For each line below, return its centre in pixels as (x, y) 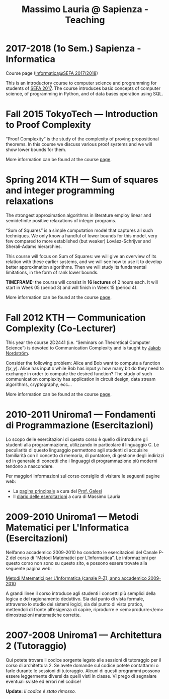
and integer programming (60, 191)
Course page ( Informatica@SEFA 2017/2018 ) (52, 73)
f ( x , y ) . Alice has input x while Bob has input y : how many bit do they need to (85, 368)
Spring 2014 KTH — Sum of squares (82, 180)
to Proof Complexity (49, 125)
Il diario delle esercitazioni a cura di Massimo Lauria (67, 496)
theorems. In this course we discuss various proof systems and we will (79, 144)
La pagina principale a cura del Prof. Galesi (57, 491)
